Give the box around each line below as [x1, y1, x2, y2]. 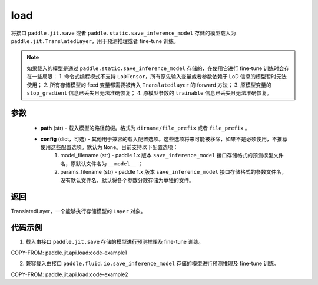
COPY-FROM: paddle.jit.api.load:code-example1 [11, 249, 127, 256]
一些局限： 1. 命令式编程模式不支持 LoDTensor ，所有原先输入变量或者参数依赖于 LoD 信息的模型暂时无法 [31, 73, 287, 80]
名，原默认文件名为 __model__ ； [60, 160, 143, 167]
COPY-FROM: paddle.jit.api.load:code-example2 [11, 271, 129, 278]
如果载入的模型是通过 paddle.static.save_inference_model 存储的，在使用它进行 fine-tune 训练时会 [26, 65, 285, 72]
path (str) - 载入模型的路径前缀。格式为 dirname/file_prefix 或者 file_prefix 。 [40, 124, 250, 132]
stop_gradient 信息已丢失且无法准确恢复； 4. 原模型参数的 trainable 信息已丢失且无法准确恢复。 [26, 89, 272, 97]
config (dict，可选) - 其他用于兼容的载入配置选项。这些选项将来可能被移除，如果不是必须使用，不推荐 [40, 135, 288, 142]
